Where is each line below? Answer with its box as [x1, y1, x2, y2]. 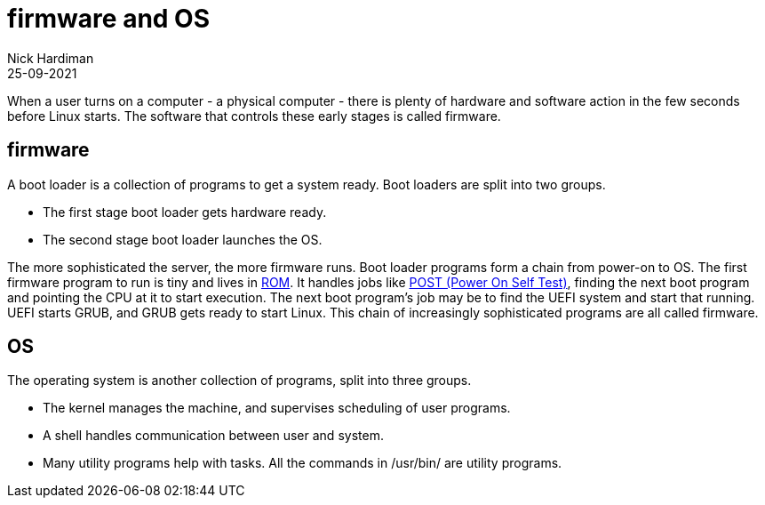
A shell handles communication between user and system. [43, 428, 384, 444]
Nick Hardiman [7, 50, 94, 66]
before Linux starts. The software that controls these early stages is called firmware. [7, 108, 501, 124]
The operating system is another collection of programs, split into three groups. [7, 373, 472, 389]
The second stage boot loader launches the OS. [43, 231, 323, 247]
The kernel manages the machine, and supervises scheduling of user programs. [43, 400, 511, 416]
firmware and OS [7, 4, 211, 34]
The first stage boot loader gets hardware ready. [43, 204, 327, 220]
